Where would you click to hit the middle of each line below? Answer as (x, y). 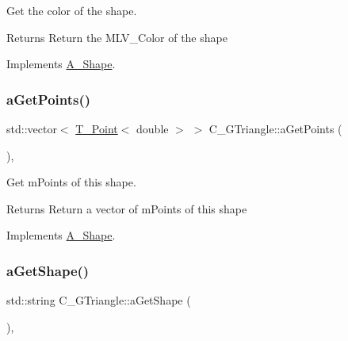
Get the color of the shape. (72, 10)
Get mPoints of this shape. (71, 182)
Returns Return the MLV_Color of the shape (117, 37)
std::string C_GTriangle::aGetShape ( (99, 300)
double (153, 128)
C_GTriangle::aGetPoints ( (275, 128)
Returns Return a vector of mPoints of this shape (127, 208)
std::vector (32, 128)
